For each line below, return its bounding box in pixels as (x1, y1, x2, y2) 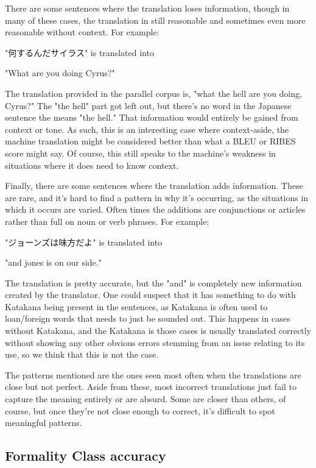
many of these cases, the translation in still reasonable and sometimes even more (5, 13, 306, 26)
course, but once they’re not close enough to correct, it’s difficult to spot (5, 404, 275, 417)
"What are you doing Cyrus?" (5, 66, 115, 79)
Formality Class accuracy (5, 446, 166, 465)
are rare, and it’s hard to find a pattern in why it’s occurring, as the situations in (5, 191, 309, 204)
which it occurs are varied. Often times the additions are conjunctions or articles (5, 203, 306, 216)
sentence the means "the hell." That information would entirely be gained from (5, 111, 298, 124)
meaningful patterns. (5, 416, 82, 429)
